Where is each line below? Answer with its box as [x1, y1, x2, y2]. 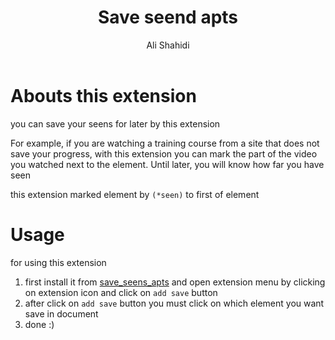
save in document [24, 307, 99, 320]
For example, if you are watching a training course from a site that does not [10, 137, 320, 149]
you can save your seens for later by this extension [10, 117, 221, 130]
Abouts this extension [10, 84, 197, 107]
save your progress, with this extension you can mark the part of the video [10, 147, 318, 160]
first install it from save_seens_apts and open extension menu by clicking [24, 276, 326, 288]
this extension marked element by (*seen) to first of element [10, 188, 260, 200]
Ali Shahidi [146, 39, 190, 51]
